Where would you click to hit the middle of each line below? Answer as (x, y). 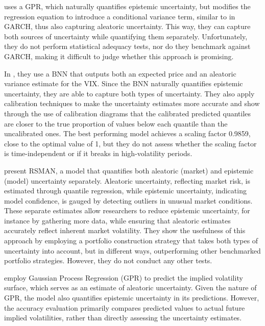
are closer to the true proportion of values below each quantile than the (116, 123)
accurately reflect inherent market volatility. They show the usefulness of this (125, 230)
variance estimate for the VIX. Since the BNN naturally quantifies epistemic (124, 83)
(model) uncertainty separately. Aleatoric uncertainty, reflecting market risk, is (127, 180)
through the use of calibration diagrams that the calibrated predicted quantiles (128, 113)
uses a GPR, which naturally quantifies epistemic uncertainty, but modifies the (127, 6)
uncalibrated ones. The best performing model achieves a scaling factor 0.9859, (127, 133)
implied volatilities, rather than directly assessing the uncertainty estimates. (123, 318)
